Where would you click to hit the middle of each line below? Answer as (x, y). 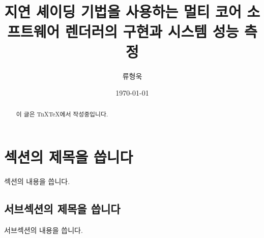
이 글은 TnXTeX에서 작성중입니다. (62, 114)
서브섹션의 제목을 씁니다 (62, 209)
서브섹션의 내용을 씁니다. (43, 230)
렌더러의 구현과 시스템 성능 (152, 31)
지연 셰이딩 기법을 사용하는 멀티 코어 (123, 11)
